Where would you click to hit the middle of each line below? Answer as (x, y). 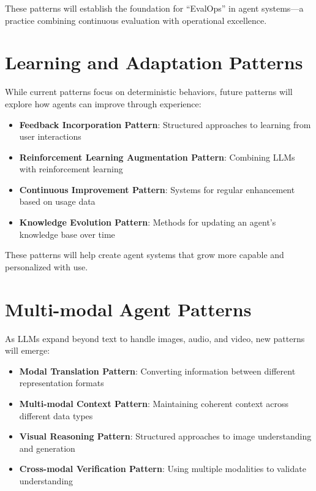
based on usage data (57, 201)
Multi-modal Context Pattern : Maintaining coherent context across (154, 403)
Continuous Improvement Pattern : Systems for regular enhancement (157, 189)
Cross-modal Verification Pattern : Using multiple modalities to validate (163, 469)
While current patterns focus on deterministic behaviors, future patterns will (149, 92)
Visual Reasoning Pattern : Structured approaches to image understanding (165, 436)
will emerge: (28, 350)
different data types (56, 415)
